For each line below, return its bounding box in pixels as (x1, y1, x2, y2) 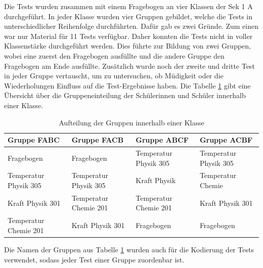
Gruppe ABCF (136, 135, 189, 145)
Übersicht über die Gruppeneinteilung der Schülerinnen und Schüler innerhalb (4, 90, 246, 101)
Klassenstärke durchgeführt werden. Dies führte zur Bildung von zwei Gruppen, (4, 40, 251, 51)
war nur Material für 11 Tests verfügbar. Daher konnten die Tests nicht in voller (4, 30, 253, 41)
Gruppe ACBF (199, 135, 253, 145)
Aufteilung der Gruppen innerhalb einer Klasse (59, 117, 204, 127)
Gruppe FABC (8, 135, 60, 145)
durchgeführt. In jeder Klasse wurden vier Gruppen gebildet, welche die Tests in (4, 11, 253, 21)
